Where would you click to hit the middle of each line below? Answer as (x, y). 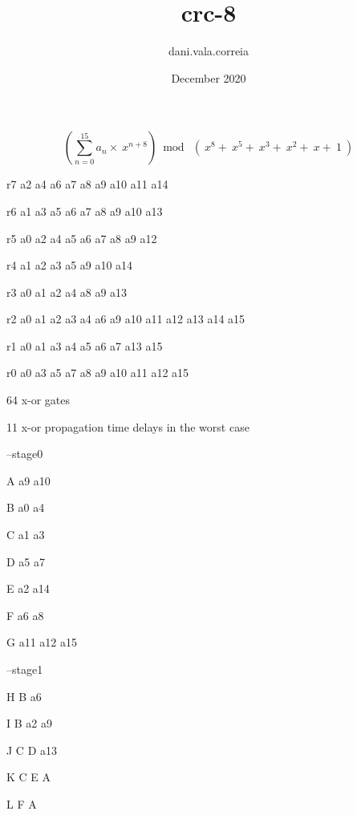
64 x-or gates (39, 400)
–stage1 (25, 669)
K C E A (29, 777)
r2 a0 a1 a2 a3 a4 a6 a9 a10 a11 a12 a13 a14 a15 (126, 319)
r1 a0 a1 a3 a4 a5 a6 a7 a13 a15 (85, 345)
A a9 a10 (28, 480)
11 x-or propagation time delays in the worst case (128, 426)
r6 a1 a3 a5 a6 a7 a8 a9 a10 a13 (85, 211)
